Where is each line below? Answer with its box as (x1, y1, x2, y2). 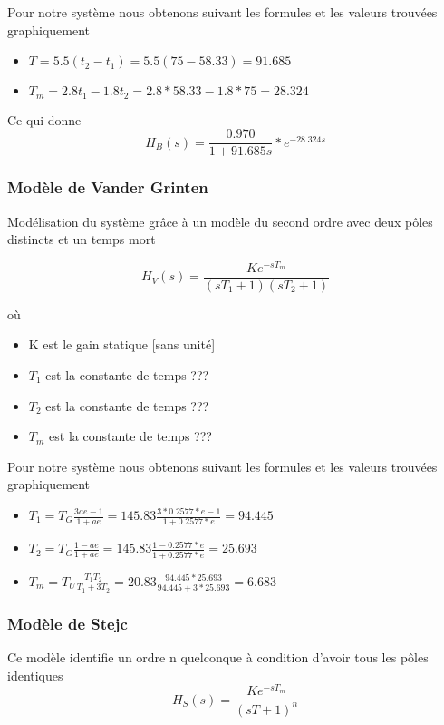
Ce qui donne (7, 110, 82, 129)
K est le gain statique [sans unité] (28, 335, 216, 354)
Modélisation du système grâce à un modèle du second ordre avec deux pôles (7, 211, 433, 230)
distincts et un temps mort (7, 230, 156, 249)
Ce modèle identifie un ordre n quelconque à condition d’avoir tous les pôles (7, 648, 429, 667)
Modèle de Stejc (7, 612, 128, 634)
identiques (7, 665, 63, 684)
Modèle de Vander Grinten (7, 176, 208, 199)
